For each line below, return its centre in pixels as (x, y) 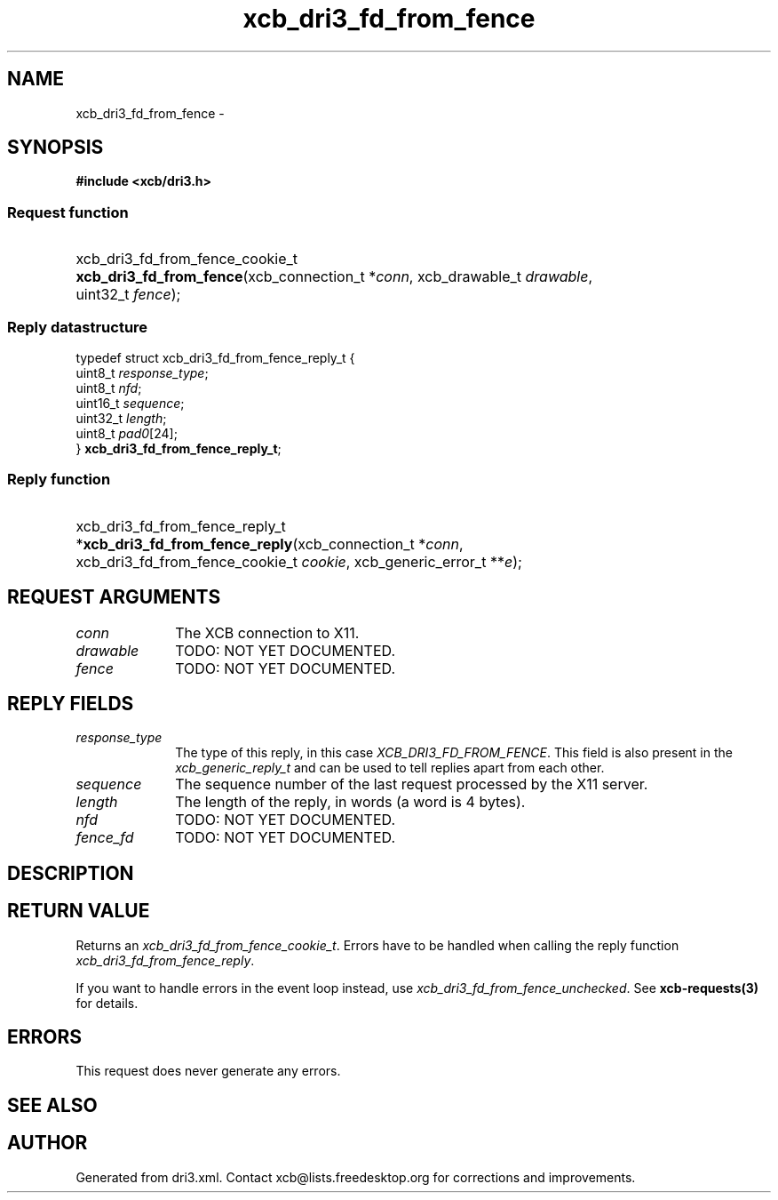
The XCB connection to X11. (267, 632)
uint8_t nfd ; (109, 388)
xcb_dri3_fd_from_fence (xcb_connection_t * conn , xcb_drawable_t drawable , (334, 277)
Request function (68, 212)
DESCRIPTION (71, 873)
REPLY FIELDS (71, 703)
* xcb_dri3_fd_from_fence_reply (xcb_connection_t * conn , (270, 544)
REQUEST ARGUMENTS (114, 597)
